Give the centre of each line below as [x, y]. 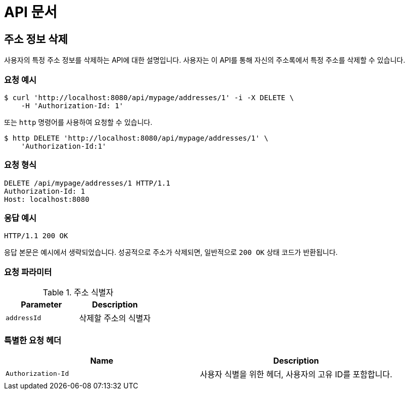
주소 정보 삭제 [36, 39]
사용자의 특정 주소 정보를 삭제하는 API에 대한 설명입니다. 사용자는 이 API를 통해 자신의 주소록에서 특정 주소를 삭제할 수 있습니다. [205, 60]
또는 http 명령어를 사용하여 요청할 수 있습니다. [78, 122]
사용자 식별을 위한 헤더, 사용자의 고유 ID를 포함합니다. [296, 374]
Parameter [41, 305]
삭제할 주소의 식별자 [115, 318]
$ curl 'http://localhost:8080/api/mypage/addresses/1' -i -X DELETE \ [149, 97]
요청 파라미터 [28, 272]
